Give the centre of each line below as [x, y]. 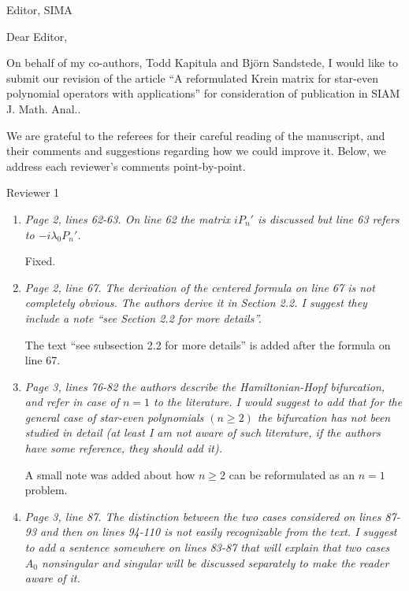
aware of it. [52, 578]
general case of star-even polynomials [114, 417]
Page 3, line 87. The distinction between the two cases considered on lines [203, 516]
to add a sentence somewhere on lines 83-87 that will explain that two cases [207, 547]
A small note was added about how [110, 474]
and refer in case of [72, 402]
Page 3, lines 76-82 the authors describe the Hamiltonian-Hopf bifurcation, [205, 386]
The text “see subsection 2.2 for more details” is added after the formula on [208, 344]
